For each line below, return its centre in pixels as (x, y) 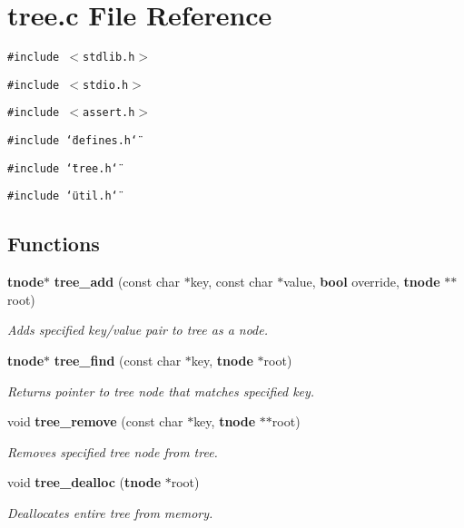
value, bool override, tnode (362, 282)
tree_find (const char (118, 361)
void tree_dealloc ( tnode (84, 482)
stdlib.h (109, 58)
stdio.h (106, 85)
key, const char (232, 282)
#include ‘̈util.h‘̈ (63, 196)
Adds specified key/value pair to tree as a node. (138, 330)
